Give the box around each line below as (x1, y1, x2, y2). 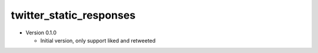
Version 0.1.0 (25, 29, 57, 36)
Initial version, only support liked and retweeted (40, 37, 156, 44)
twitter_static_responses (11, 9, 135, 22)
